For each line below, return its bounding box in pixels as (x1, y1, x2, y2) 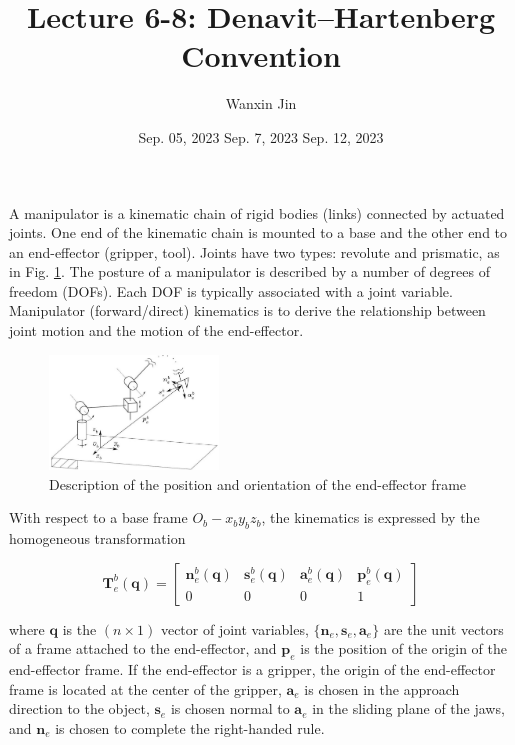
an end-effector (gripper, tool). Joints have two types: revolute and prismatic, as (9, 241, 500, 262)
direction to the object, (9, 698, 150, 719)
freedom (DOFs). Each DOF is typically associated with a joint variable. (9, 280, 453, 301)
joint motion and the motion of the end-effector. (9, 320, 304, 341)
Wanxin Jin (225, 93, 297, 114)
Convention (181, 35, 341, 76)
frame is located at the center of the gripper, (9, 678, 282, 699)
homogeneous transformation (9, 528, 186, 549)
